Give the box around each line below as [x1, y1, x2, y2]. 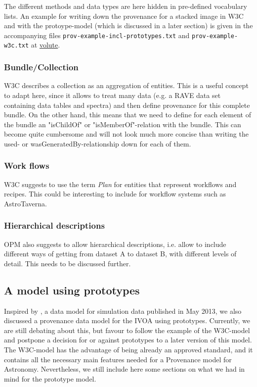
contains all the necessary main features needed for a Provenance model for [4, 354, 232, 364]
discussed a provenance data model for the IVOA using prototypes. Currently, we [4, 315, 250, 326]
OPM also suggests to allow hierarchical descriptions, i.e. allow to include [4, 239, 226, 249]
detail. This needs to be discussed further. [4, 258, 131, 268]
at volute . [31, 40, 60, 50]
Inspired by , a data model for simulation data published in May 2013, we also [4, 305, 242, 316]
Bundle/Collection [4, 61, 79, 73]
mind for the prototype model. [4, 373, 96, 384]
